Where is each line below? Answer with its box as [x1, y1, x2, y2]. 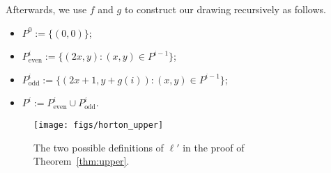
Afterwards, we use [6, 2, 87, 16]
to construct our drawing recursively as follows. [124, 2, 326, 16]
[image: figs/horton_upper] [33, 120, 164, 130]
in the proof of [183, 140, 245, 154]
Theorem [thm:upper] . [33, 154, 130, 168]
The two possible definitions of [33, 140, 164, 154]
